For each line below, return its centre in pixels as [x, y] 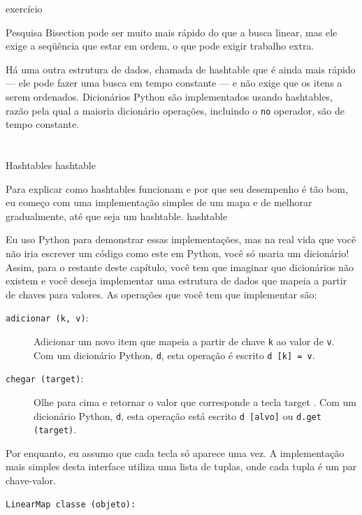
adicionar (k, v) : [47, 318]
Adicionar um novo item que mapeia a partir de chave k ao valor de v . [184, 341]
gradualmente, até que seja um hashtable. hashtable [117, 216]
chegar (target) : [45, 378]
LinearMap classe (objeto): [71, 504]
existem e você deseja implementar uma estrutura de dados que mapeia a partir [176, 281]
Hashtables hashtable [51, 165]
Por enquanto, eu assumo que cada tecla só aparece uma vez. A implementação [175, 452]
